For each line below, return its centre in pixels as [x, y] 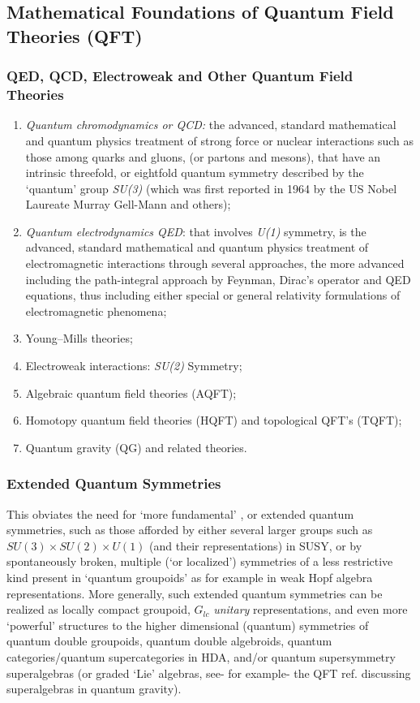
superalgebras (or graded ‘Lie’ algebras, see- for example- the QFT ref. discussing [209, 673]
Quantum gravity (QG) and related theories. [136, 447]
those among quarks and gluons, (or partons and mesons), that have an [203, 156]
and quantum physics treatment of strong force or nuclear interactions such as [220, 140]
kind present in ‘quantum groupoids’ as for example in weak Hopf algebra [190, 577]
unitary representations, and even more [311, 609]
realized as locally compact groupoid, [99, 609]
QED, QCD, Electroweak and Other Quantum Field [180, 76]
